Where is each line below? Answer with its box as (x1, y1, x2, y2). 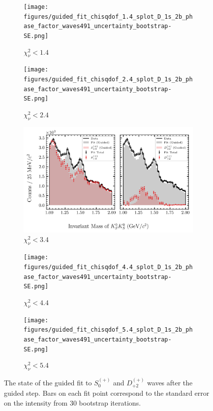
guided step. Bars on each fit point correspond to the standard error (4, 388, 210, 398)
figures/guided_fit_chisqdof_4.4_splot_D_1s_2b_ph (24, 263, 193, 271)
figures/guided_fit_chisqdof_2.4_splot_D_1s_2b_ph (24, 76, 193, 83)
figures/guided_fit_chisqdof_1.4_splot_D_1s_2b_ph (24, 13, 193, 20)
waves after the (147, 377, 193, 387)
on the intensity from (4, 397, 68, 408)
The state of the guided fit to (4, 377, 92, 387)
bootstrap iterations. (79, 397, 141, 408)
